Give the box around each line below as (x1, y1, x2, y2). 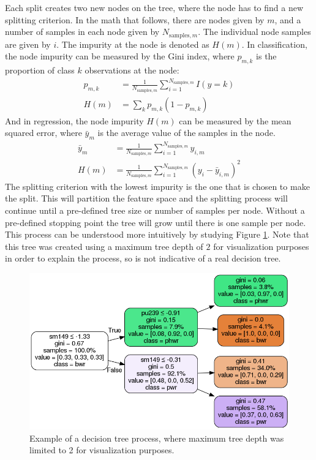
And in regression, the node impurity (5, 114, 144, 127)
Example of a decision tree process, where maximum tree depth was (29, 431, 284, 444)
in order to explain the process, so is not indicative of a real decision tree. (5, 252, 281, 265)
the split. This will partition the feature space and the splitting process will (5, 192, 288, 205)
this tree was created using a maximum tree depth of (5, 239, 203, 252)
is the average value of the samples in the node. (97, 126, 276, 139)
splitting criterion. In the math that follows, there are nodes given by (5, 13, 265, 26)
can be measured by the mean (179, 114, 292, 127)
